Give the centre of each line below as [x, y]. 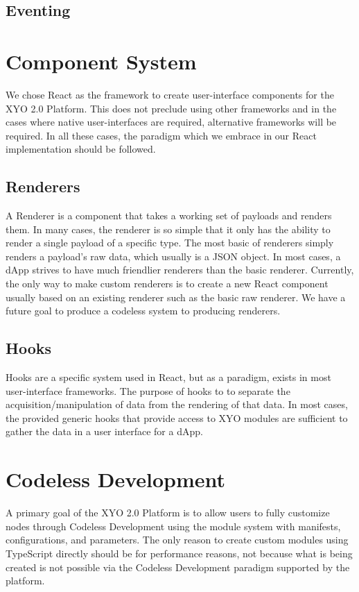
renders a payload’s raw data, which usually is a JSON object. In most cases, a [173, 256]
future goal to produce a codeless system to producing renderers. [143, 311]
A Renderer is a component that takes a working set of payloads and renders [169, 215]
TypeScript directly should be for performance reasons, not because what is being [179, 553]
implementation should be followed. [81, 149]
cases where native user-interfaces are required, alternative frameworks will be [171, 122]
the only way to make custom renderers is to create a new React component [167, 284]
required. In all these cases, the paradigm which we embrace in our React [161, 135]
